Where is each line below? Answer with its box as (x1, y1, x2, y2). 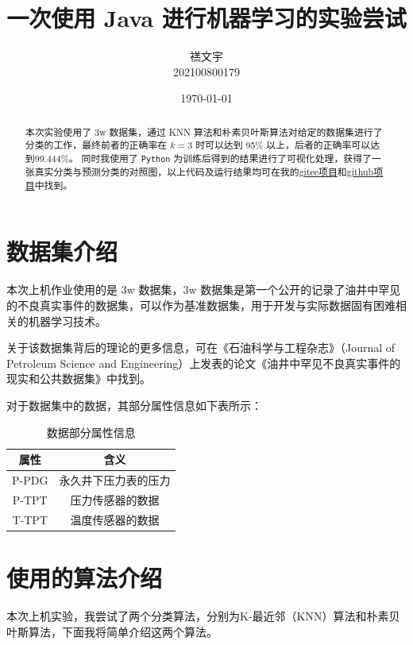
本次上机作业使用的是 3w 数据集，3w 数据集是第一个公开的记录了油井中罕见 (6, 281, 401, 298)
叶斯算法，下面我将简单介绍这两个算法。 (6, 623, 218, 639)
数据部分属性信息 (46, 423, 136, 440)
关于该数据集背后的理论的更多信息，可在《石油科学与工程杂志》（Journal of (6, 339, 396, 356)
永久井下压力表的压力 (59, 472, 171, 488)
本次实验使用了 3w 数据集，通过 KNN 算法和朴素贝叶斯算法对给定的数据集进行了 (25, 125, 383, 138)
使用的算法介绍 (6, 561, 163, 593)
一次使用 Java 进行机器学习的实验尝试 (6, 2, 407, 34)
